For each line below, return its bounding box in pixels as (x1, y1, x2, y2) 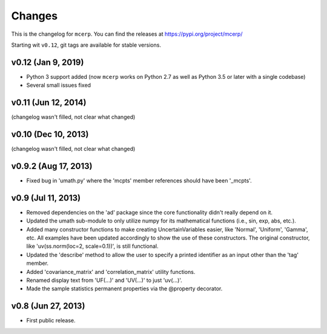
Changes (11, 9, 58, 22)
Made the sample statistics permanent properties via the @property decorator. (26, 285, 223, 292)
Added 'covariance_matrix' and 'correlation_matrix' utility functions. (26, 268, 196, 275)
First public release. (26, 317, 76, 324)
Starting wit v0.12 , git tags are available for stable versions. (11, 41, 162, 48)
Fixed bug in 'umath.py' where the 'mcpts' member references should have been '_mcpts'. (26, 176, 252, 184)
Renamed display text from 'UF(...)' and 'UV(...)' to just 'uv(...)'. (26, 276, 183, 284)
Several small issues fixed (26, 82, 91, 89)
